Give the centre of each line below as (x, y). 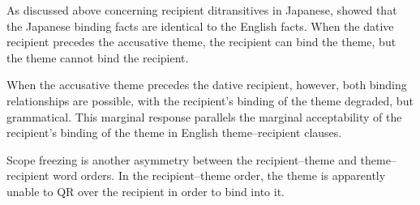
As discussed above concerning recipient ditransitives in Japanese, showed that (202, 10)
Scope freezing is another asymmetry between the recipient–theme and (182, 159)
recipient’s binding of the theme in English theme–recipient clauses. (174, 132)
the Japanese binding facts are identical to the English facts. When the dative (200, 26)
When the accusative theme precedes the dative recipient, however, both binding (207, 85)
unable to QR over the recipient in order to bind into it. (146, 191)
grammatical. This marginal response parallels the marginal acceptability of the (204, 116)
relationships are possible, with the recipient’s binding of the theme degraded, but (210, 100)
